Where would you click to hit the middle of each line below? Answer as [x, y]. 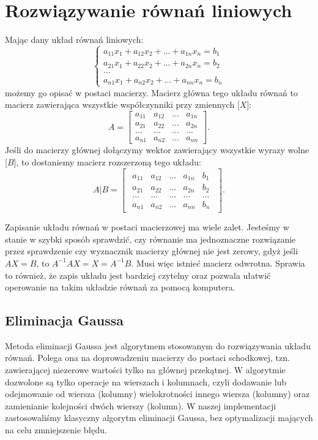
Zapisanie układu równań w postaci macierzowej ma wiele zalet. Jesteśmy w [147, 227]
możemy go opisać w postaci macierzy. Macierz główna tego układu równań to [152, 92]
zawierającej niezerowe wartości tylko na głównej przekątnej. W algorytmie [145, 370]
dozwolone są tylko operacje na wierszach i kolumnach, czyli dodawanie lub [146, 381]
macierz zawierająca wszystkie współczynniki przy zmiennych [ [122, 104]
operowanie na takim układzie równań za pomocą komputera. [120, 287]
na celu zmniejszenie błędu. [56, 430]
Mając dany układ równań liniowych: [74, 40]
